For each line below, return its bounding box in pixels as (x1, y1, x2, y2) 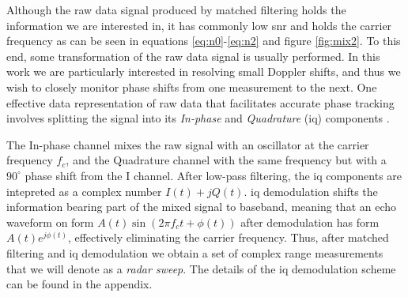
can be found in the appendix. (6, 276, 153, 292)
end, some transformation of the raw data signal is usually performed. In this (6, 47, 380, 64)
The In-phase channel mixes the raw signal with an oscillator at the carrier (6, 136, 369, 152)
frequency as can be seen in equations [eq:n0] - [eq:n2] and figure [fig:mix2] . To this (6, 32, 401, 49)
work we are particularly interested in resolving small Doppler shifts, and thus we (6, 63, 401, 80)
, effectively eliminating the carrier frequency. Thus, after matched (67, 229, 389, 246)
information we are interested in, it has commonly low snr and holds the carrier (6, 17, 392, 33)
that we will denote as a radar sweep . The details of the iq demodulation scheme (6, 260, 396, 276)
